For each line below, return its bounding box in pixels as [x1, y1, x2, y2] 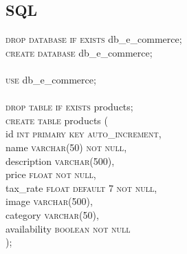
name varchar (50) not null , [5, 139, 127, 154]
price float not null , [5, 167, 96, 182]
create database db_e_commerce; [5, 45, 153, 59]
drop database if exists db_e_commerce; [5, 32, 182, 46]
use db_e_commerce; [5, 72, 96, 86]
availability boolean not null [5, 221, 131, 235]
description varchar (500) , [5, 153, 115, 168]
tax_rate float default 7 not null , [5, 180, 157, 195]
